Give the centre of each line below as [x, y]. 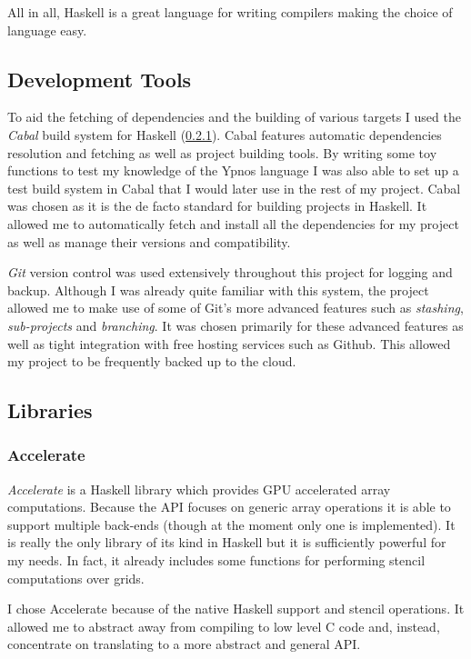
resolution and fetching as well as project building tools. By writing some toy [222, 152]
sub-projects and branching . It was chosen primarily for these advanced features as [235, 325]
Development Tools [100, 79]
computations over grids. [76, 578]
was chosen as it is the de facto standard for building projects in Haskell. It [217, 206]
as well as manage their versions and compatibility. [149, 241]
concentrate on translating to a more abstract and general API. [184, 644]
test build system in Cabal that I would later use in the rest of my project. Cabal [234, 188]
